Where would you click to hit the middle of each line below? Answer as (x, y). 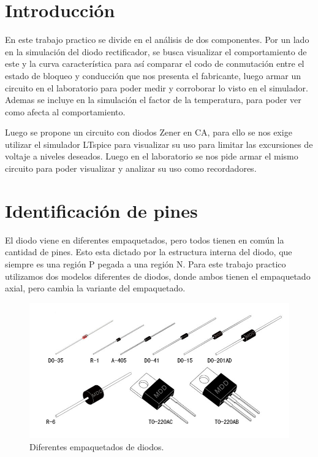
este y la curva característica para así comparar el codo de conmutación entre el (155, 63)
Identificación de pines (101, 210)
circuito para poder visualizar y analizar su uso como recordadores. (131, 168)
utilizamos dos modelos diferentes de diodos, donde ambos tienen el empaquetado (158, 276)
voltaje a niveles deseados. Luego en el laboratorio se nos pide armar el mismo (152, 156)
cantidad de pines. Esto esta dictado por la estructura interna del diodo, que (149, 252)
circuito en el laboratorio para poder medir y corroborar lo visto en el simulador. (157, 87)
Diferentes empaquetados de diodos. (97, 446)
